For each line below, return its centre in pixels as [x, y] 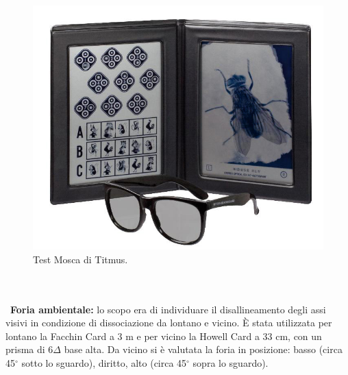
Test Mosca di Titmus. [80, 259]
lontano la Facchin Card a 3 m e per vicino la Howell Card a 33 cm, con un [164, 336]
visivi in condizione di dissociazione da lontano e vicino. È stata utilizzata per [169, 323]
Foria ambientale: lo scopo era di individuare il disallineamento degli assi [168, 309]
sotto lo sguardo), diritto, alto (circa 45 [104, 363]
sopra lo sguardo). [231, 363]
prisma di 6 [29, 349]
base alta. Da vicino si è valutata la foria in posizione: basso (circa [203, 349]
